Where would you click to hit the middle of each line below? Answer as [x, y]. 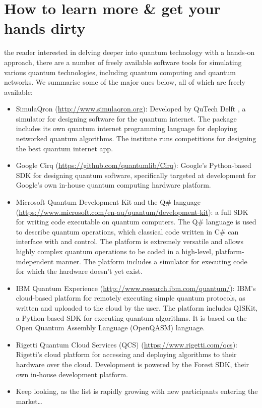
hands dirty [45, 28]
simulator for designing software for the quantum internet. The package [126, 118]
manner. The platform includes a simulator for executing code [152, 261]
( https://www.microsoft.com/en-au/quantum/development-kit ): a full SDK [132, 212]
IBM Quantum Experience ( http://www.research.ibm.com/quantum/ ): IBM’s [136, 288]
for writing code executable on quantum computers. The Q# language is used [136, 222]
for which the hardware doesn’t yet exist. [79, 271]
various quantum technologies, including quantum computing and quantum [120, 72]
